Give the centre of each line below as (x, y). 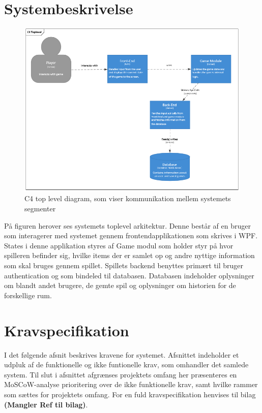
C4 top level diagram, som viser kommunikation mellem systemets (128, 198)
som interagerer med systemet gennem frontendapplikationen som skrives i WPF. (131, 235)
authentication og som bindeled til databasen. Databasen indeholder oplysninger (129, 275)
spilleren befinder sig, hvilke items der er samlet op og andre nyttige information (129, 255)
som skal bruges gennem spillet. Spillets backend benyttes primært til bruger (124, 265)
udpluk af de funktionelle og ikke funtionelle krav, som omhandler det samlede (126, 364)
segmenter (40, 209)
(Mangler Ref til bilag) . (46, 404)
